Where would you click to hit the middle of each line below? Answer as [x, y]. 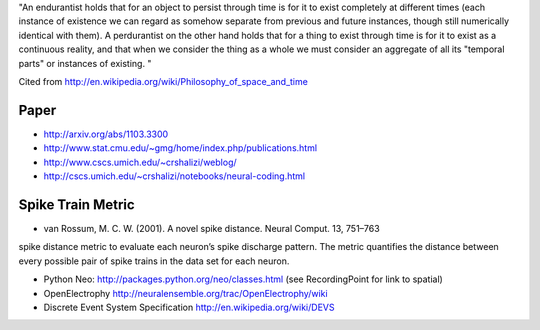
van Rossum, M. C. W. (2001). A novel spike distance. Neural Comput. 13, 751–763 [211, 228]
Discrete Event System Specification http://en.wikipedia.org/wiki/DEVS [189, 307]
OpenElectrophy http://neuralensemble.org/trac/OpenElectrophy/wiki [186, 293]
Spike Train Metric [76, 204]
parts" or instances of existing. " [85, 63]
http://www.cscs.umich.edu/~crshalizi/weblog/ [140, 162]
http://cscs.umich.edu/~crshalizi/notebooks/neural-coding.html [174, 176]
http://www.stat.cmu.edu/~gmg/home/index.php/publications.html [180, 148]
